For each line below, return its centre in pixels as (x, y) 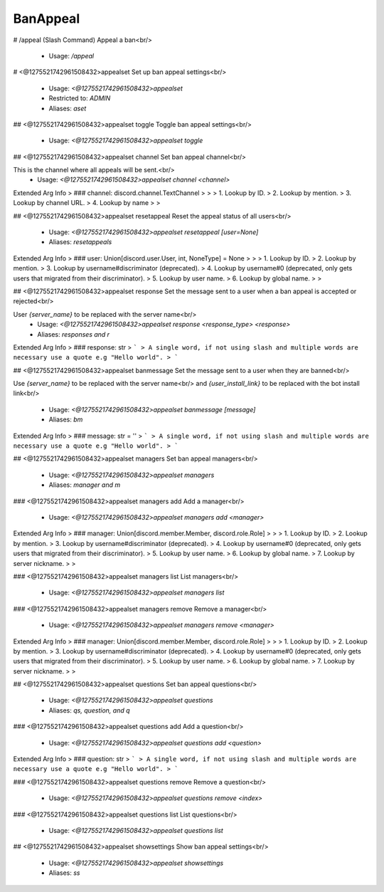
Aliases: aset (68, 108)
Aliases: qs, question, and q (90, 710)
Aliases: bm (66, 419)
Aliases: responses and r (74, 334)
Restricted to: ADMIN (80, 98)
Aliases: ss (64, 873)
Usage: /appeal (71, 56)
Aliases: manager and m (85, 485)
